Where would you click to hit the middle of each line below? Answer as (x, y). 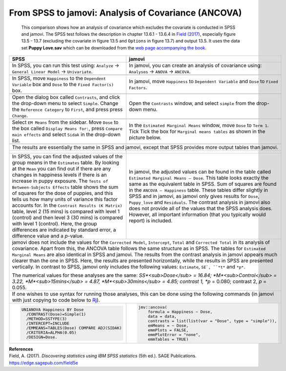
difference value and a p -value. (48, 236)
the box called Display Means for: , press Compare (67, 129)
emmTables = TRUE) (168, 339)
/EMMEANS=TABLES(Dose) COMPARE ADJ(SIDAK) (74, 328)
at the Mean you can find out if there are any (61, 169)
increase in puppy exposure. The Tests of (60, 181)
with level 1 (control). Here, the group (54, 224)
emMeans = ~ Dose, (168, 326)
